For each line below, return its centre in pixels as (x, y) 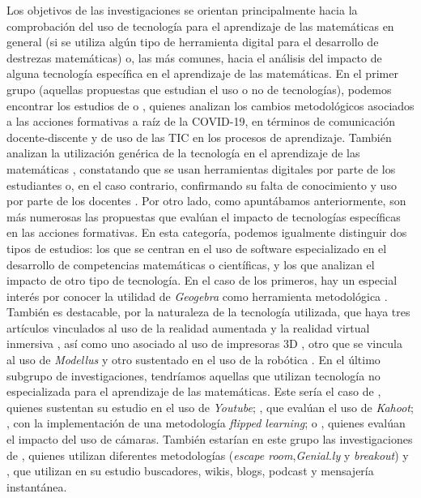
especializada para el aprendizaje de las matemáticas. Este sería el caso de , (194, 391)
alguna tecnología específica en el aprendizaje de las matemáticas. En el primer (202, 73)
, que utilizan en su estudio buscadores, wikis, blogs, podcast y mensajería (190, 471)
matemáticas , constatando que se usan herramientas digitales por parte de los (201, 168)
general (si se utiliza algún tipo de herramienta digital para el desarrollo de (193, 42)
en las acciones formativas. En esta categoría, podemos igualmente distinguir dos (207, 232)
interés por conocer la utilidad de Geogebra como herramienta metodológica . (197, 296)
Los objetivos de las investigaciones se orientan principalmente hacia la (182, 10)
